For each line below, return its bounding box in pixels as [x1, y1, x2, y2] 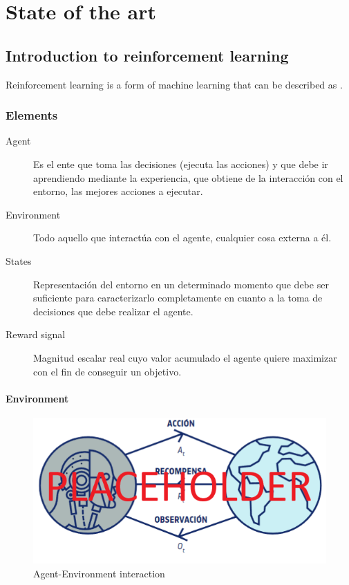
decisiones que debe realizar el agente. [33, 304, 194, 318]
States [6, 253, 32, 268]
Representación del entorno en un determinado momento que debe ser [33, 277, 329, 291]
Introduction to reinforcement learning [6, 44, 289, 66]
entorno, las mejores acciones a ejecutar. [33, 184, 203, 198]
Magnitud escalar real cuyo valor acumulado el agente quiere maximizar [33, 350, 337, 364]
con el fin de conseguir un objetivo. [33, 364, 182, 378]
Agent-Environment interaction [33, 566, 165, 580]
